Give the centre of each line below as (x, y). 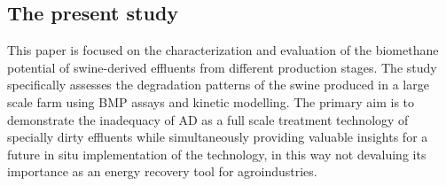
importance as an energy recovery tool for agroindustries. (162, 171)
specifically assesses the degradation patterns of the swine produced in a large (218, 85)
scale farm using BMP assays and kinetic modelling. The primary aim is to (211, 101)
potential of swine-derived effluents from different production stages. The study (222, 67)
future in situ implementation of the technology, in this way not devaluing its (217, 154)
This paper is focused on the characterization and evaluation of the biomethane (223, 50)
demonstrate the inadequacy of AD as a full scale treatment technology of (208, 119)
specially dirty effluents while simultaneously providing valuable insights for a (218, 137)
